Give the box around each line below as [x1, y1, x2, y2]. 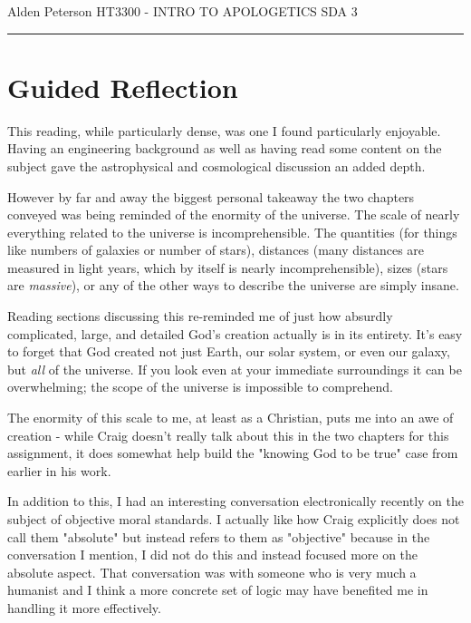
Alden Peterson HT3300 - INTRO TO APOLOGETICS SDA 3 [7, 2, 358, 20]
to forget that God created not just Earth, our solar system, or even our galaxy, [7, 342, 450, 361]
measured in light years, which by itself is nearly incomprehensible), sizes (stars [7, 258, 448, 277]
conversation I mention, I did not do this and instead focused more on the [7, 545, 418, 564]
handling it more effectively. [7, 598, 161, 617]
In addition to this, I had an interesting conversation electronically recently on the [7, 492, 465, 511]
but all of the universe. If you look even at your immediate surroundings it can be [7, 359, 462, 378]
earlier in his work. [7, 461, 111, 480]
